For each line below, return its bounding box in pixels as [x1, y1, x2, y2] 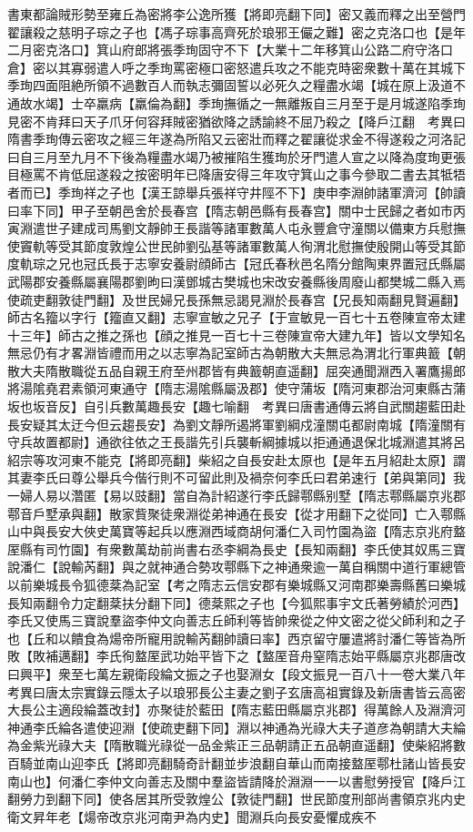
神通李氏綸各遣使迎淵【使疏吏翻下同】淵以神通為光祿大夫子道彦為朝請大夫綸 [7, 717, 466, 736]
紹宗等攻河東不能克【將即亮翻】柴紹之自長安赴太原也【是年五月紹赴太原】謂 [7, 450, 466, 469]
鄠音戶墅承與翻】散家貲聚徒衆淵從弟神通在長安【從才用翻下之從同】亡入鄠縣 [7, 503, 466, 523]
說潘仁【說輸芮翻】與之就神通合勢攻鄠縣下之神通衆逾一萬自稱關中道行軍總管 [7, 557, 466, 576]
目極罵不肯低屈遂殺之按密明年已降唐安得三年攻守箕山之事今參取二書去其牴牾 [7, 165, 466, 184]
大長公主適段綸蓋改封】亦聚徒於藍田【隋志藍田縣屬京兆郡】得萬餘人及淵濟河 [7, 700, 466, 719]
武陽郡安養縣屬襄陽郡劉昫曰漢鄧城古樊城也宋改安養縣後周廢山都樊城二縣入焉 [7, 271, 466, 290]
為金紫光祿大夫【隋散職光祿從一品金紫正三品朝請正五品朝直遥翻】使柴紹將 [7, 736, 453, 755]
